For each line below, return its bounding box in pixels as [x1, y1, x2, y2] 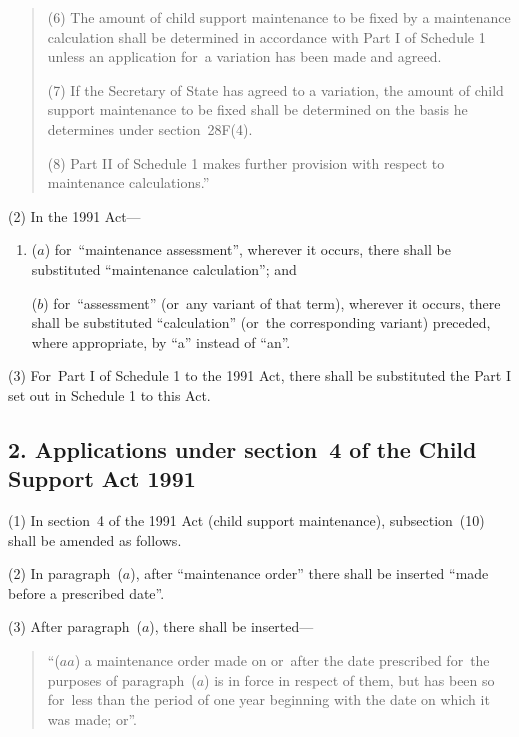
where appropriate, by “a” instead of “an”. [31, 331, 291, 352]
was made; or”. [47, 708, 137, 729]
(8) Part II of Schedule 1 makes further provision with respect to [47, 152, 445, 173]
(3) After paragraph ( [8, 616, 142, 637]
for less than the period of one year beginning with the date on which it [47, 689, 490, 710]
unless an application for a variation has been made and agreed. [47, 46, 442, 67]
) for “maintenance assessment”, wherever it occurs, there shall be [44, 239, 451, 260]
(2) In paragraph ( [8, 563, 123, 584]
